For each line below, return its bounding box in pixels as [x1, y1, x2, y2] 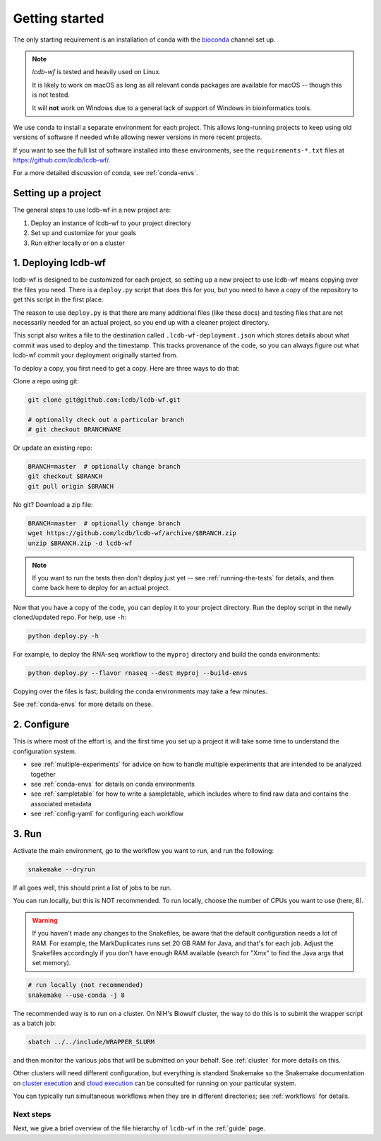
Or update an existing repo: [13, 443, 93, 452]
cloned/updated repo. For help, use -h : [13, 613, 127, 621]
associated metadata [30, 799, 92, 808]
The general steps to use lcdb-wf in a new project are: [13, 205, 171, 215]
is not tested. [32, 90, 71, 99]
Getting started [13, 11, 104, 26]
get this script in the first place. [13, 295, 104, 304]
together [30, 770, 56, 778]
